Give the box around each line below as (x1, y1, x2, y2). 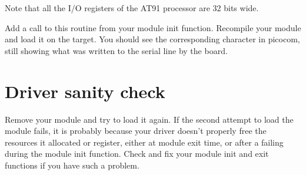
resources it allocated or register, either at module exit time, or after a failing (5, 136, 284, 148)
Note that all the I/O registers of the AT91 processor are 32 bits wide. (5, 2, 259, 14)
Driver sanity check (5, 79, 165, 103)
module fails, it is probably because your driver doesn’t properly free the (5, 124, 267, 137)
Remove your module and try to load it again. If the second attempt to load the (5, 113, 294, 125)
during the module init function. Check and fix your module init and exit (5, 147, 269, 160)
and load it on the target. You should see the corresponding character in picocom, (5, 33, 300, 45)
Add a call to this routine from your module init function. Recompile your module (5, 21, 301, 33)
